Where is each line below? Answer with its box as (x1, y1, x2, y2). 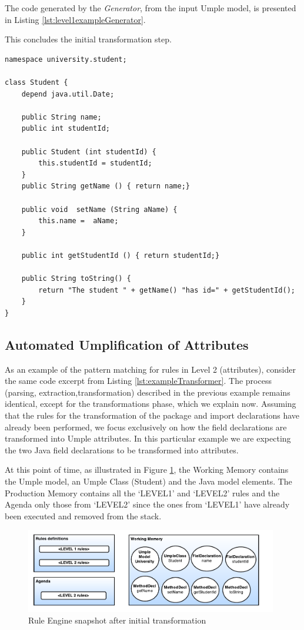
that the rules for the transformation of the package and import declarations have (5, 409, 299, 422)
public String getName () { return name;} (21, 182, 190, 191)
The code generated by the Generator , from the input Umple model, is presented (5, 2, 296, 14)
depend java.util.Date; (21, 89, 115, 98)
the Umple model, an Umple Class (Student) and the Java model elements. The (5, 475, 292, 487)
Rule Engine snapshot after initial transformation (28, 614, 206, 626)
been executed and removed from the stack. (5, 509, 162, 522)
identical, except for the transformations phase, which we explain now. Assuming (5, 397, 296, 410)
